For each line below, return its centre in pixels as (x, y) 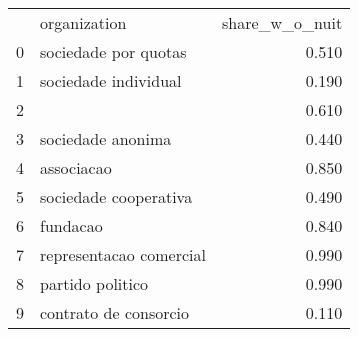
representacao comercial (123, 254)
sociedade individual (111, 80)
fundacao (71, 225)
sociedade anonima (106, 138)
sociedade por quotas (113, 51)
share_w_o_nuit (282, 22)
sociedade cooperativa (116, 196)
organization (83, 22)
